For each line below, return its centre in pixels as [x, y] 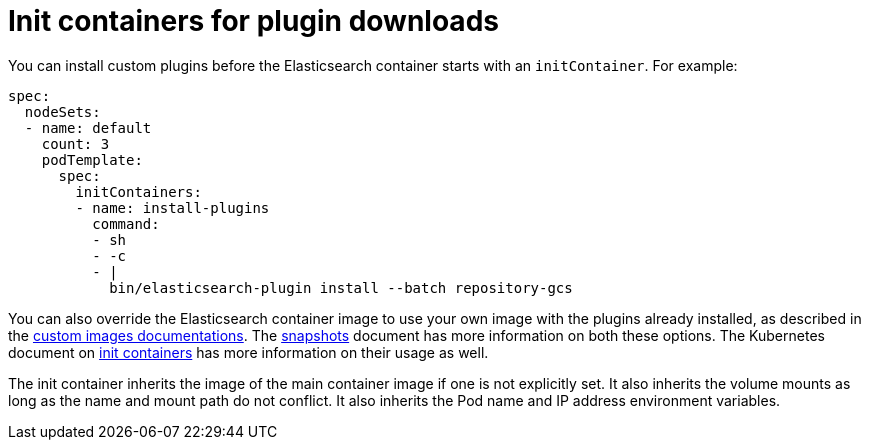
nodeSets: [62, 111]
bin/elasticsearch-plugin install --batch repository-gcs [341, 287]
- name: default [88, 127]
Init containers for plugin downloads [253, 21]
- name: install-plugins [172, 207]
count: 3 [75, 143]
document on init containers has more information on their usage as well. [248, 352]
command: [126, 223]
